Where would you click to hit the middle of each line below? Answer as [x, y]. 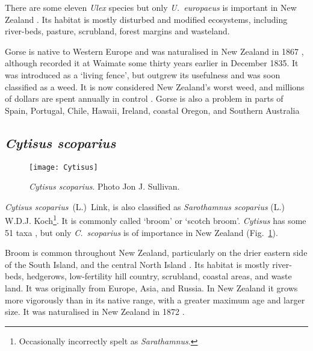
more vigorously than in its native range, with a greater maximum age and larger [155, 300]
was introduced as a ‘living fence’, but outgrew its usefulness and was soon [143, 74]
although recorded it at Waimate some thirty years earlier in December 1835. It [152, 63]
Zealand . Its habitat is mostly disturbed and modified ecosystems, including [146, 19]
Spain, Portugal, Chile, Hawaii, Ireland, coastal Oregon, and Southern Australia [152, 110]
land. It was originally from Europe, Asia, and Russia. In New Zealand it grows [151, 288]
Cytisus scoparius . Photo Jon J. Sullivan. [104, 186]
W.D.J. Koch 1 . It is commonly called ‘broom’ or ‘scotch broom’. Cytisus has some [156, 220]
